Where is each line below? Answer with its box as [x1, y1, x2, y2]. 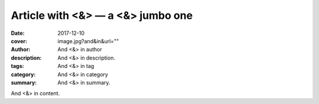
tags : [11, 63, 24, 70]
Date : [11, 30, 25, 37]
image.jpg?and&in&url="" [57, 37, 119, 44]
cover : [11, 37, 28, 44]
